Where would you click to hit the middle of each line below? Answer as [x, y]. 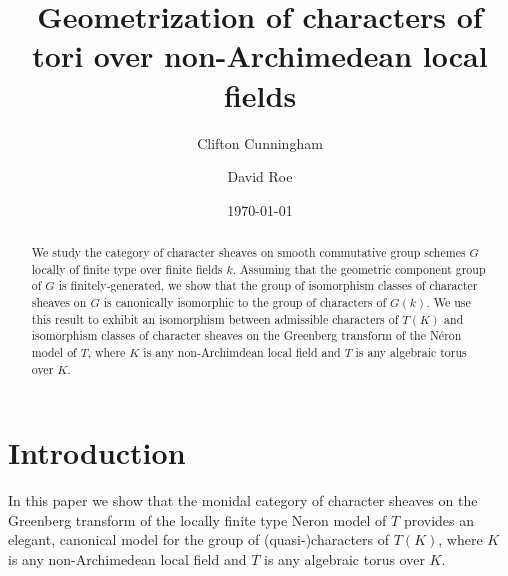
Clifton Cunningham [260, 142]
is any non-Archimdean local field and [242, 352]
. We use [448, 302]
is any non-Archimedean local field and [127, 559]
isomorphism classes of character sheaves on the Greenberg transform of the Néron [246, 335]
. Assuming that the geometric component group [359, 268]
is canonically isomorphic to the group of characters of [245, 302]
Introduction [97, 452]
